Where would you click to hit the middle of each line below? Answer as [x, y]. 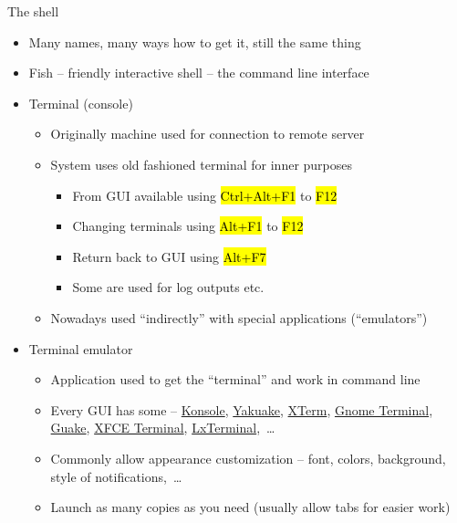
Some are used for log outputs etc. [168, 287]
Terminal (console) [81, 103]
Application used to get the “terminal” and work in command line [235, 379]
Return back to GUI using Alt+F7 [169, 256]
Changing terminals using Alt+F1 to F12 [188, 226]
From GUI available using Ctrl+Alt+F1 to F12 [205, 195]
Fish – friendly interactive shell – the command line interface [199, 73]
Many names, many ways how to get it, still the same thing [195, 42]
